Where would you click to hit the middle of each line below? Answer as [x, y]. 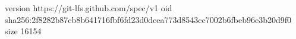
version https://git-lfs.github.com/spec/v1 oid [89, 8]
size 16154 [23, 31]
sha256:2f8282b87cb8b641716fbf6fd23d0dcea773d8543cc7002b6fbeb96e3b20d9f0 [148, 19]
